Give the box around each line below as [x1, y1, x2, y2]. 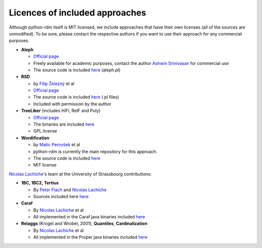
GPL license [33, 128, 58, 134]
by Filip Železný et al [33, 81, 75, 86]
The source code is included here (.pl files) [33, 94, 119, 100]
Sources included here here [33, 193, 89, 199]
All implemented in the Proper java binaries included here [33, 234, 148, 240]
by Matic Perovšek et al [33, 142, 80, 148]
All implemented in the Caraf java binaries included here [33, 214, 146, 220]
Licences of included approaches [9, 7, 147, 18]
